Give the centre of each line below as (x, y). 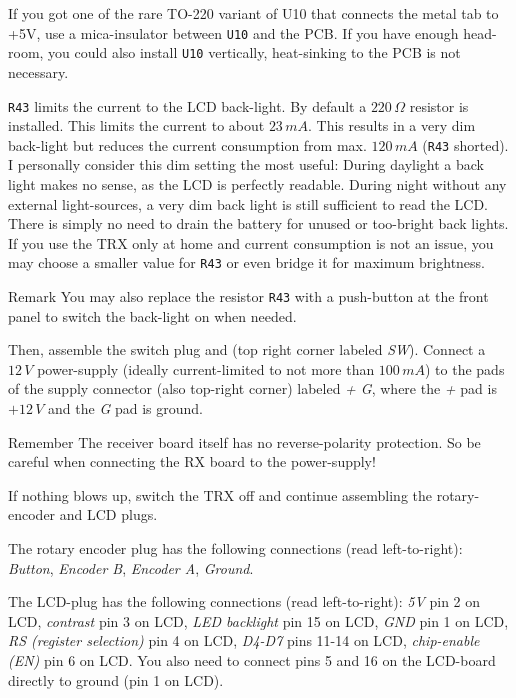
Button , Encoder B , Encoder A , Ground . (131, 567)
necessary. (38, 71)
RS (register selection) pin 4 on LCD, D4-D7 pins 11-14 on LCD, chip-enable (244, 640)
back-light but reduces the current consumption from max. (187, 144)
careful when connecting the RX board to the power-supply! (192, 461)
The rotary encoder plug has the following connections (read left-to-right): (235, 548)
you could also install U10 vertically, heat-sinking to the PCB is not (254, 52)
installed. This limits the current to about (136, 125)
